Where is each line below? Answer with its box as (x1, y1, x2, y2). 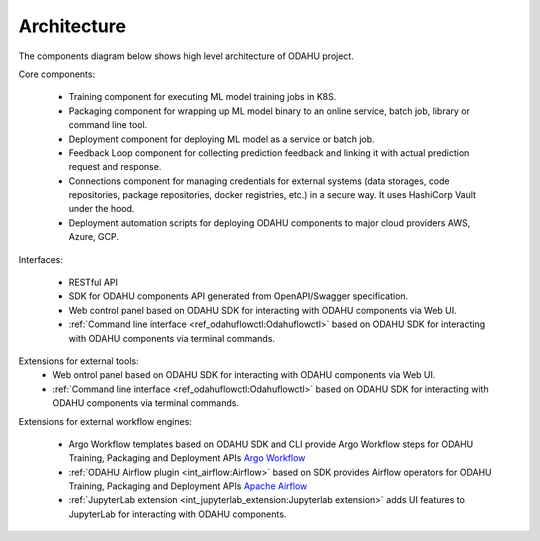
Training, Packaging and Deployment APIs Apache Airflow (68, 480, 308, 492)
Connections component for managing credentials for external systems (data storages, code (68, 175, 450, 187)
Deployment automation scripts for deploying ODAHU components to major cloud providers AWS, (68, 216, 471, 229)
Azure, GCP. (68, 231, 120, 243)
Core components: (18, 68, 95, 80)
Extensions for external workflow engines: (18, 415, 192, 427)
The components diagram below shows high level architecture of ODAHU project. (18, 50, 354, 62)
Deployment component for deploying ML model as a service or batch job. (68, 133, 375, 145)
